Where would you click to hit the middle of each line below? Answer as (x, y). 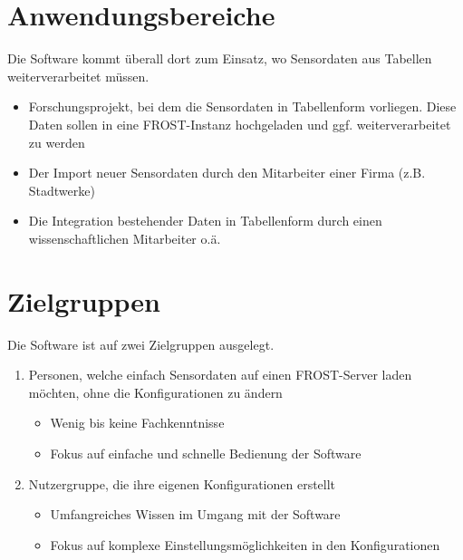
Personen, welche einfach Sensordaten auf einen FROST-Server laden (220, 375)
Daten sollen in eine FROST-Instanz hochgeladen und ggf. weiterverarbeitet (240, 124)
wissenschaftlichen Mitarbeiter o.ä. (125, 238)
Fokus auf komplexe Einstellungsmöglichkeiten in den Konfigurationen (245, 544)
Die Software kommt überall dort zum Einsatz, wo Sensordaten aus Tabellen (220, 58)
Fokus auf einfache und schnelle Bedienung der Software (206, 453)
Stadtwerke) (62, 190)
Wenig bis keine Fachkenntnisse (137, 423)
